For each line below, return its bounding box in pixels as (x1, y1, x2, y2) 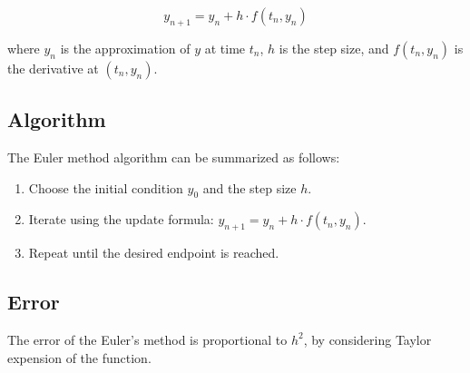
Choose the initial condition (28, 178, 183, 197)
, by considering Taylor (303, 329, 432, 348)
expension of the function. (7, 348, 152, 367)
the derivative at (7, 58, 99, 77)
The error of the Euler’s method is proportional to (7, 329, 288, 348)
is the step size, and (279, 38, 389, 57)
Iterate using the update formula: (28, 210, 214, 229)
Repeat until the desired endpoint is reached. (28, 243, 279, 262)
